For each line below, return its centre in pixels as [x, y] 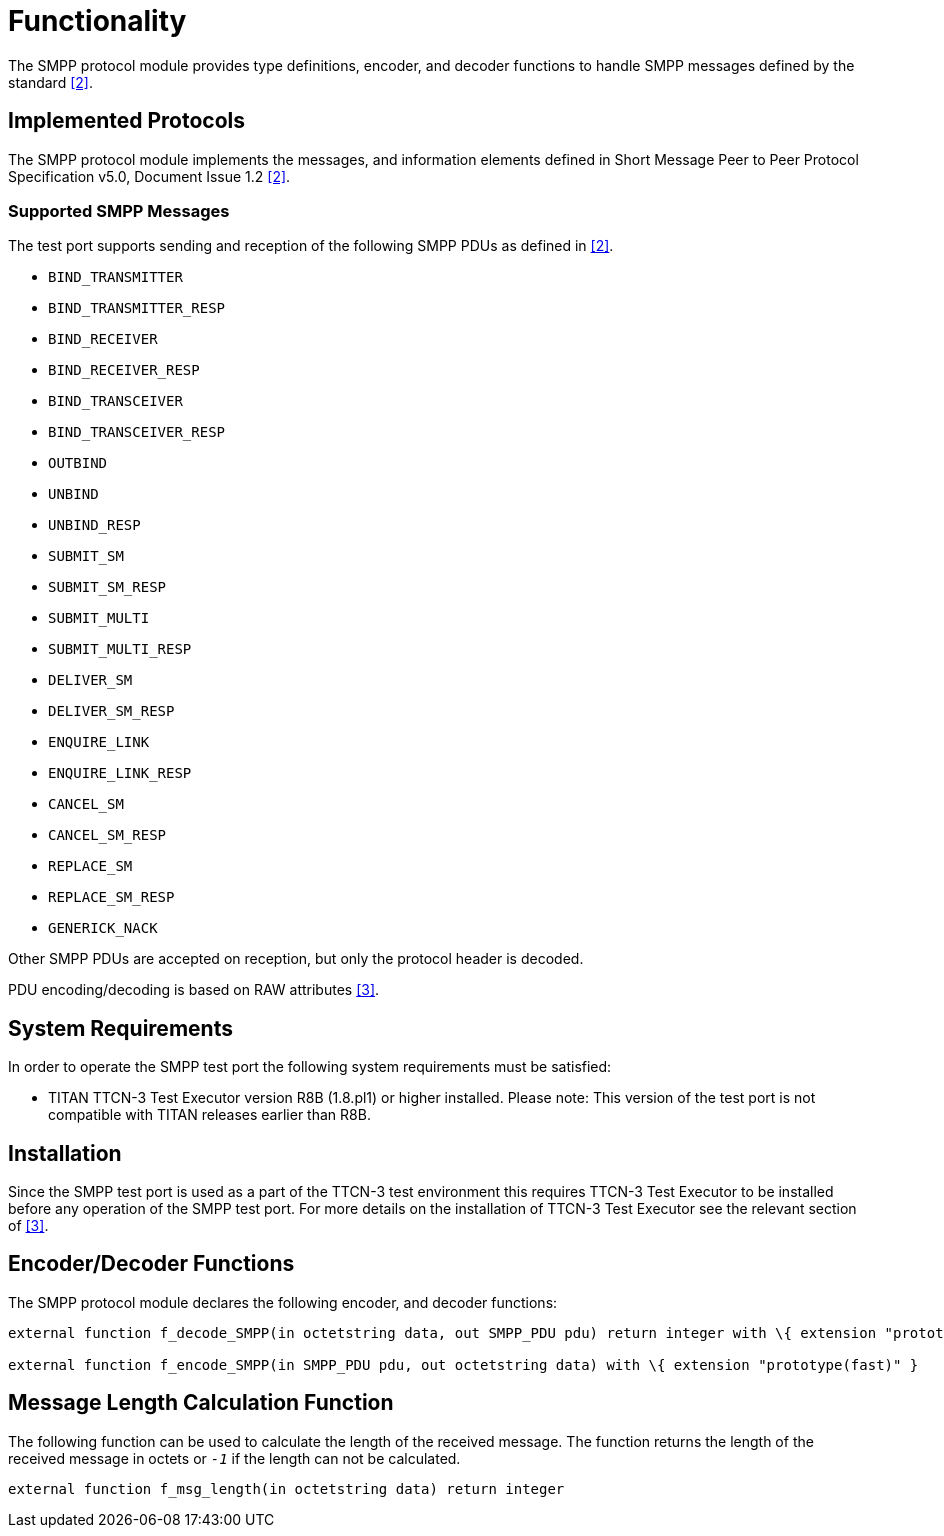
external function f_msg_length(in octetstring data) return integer [286, 1488]
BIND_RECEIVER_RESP [124, 370]
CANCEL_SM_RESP [107, 835]
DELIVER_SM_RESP [111, 711]
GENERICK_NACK [103, 928]
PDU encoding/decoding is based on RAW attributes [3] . [194, 990]
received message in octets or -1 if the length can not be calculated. [234, 1458]
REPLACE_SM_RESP [111, 897]
